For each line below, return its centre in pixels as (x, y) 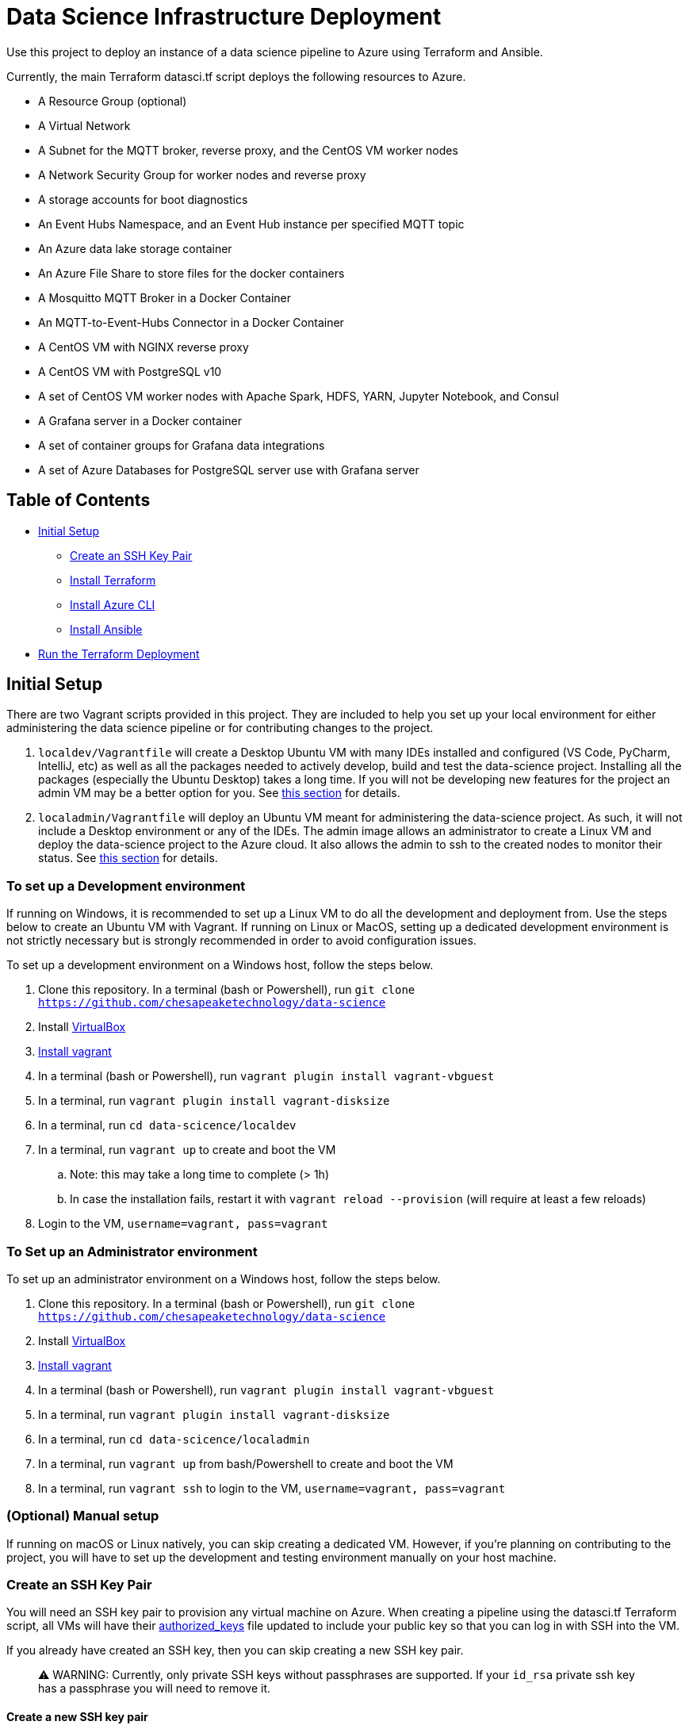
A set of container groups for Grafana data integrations (182, 445)
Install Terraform (113, 580)
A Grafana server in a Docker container (140, 420)
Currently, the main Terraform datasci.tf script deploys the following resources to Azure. (236, 76)
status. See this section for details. (128, 858)
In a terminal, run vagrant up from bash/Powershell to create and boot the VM (246, 1463)
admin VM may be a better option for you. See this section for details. (219, 793)
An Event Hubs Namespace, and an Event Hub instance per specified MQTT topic (251, 224)
